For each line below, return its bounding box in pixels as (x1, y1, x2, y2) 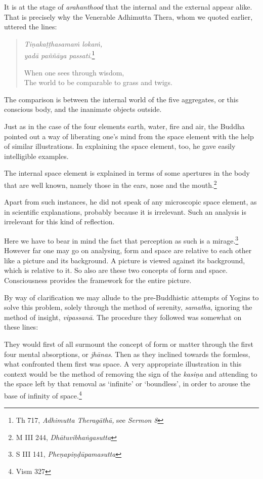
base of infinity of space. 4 (4, 388, 82, 401)
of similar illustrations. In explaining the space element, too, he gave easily (4, 141, 236, 151)
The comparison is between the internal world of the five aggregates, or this (4, 94, 239, 104)
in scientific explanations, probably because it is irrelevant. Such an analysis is (4, 206, 247, 217)
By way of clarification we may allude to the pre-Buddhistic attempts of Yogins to (4, 292, 259, 302)
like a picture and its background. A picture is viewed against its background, (4, 255, 245, 265)
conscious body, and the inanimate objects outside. (4, 104, 162, 114)
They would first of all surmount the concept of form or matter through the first (4, 339, 253, 349)
